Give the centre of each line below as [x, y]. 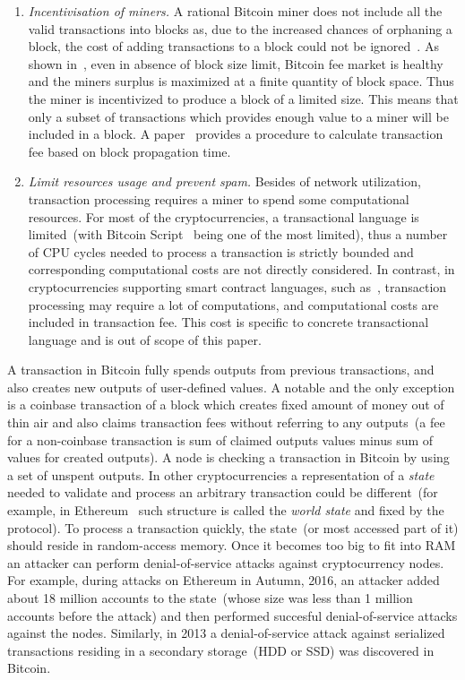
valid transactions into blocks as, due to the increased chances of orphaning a [240, 28]
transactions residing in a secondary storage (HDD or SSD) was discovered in [221, 650]
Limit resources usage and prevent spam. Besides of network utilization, [224, 181]
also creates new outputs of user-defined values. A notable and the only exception [231, 387]
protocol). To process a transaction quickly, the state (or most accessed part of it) [233, 527]
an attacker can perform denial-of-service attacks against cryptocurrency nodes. [226, 562]
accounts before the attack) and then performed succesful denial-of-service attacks [232, 615]
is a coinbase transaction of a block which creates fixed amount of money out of [226, 405]
